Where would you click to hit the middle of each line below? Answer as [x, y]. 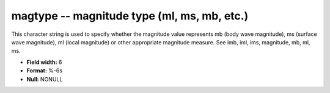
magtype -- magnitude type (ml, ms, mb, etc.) [130, 16]
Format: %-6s [45, 71]
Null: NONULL [45, 79]
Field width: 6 [44, 62]
